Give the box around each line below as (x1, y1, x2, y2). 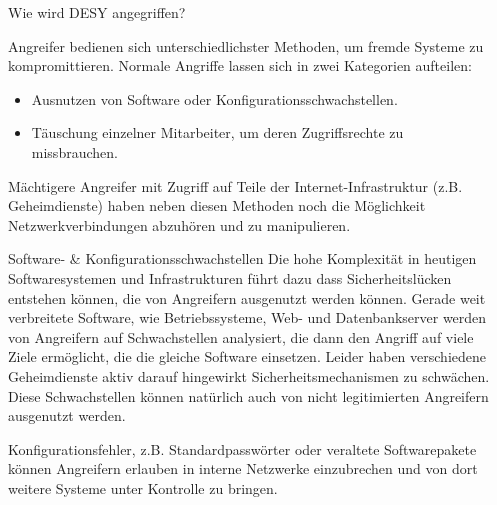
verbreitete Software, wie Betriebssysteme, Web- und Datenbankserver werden (8, 307, 487, 328)
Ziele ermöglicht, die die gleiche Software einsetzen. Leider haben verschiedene (8, 346, 487, 367)
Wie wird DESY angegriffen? (8, 2, 186, 22)
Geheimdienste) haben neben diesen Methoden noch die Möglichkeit (8, 195, 426, 216)
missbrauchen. (31, 141, 118, 162)
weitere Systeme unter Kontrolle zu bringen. (8, 477, 278, 498)
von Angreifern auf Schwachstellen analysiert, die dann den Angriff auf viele (8, 326, 474, 347)
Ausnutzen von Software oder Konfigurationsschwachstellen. (31, 88, 398, 109)
